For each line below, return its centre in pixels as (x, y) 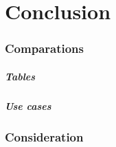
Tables (20, 76)
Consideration (44, 136)
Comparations (44, 48)
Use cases (28, 105)
